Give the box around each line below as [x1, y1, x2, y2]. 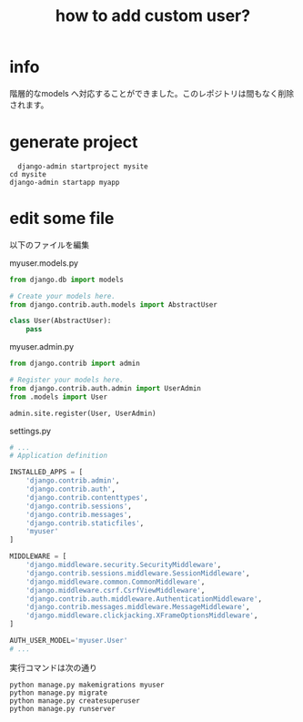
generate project [9, 132, 138, 153]
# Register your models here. [9, 375, 125, 385]
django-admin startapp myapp [9, 178, 120, 187]
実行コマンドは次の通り [9, 662, 97, 673]
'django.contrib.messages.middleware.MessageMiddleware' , [25, 603, 250, 612]
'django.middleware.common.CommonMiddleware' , [25, 577, 206, 586]
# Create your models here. [9, 291, 116, 300]
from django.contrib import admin [9, 359, 141, 369]
